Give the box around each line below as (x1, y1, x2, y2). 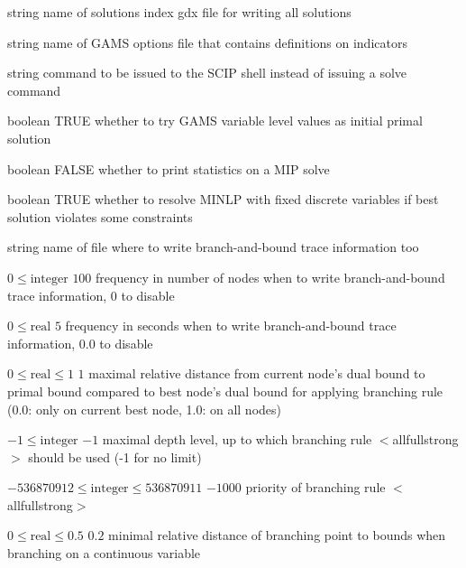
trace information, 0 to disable (7, 285, 175, 304)
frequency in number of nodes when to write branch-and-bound (96, 267, 445, 286)
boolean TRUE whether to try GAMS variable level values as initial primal (7, 111, 423, 130)
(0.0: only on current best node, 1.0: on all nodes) (7, 399, 281, 418)
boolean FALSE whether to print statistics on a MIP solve (7, 159, 330, 178)
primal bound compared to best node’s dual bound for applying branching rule (7, 381, 443, 400)
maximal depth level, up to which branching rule (102, 430, 372, 449)
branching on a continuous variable (7, 544, 201, 563)
